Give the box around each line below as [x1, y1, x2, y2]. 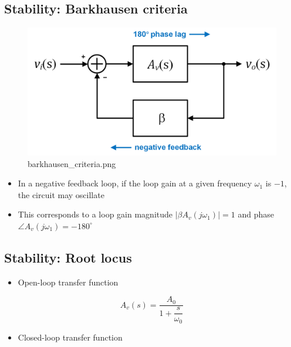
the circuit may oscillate [18, 188, 104, 200]
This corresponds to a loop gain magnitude [18, 208, 173, 220]
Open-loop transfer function [18, 275, 119, 288]
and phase [238, 208, 274, 220]
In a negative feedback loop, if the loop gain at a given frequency [18, 177, 252, 189]
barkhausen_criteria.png [28, 157, 116, 169]
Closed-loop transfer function [18, 331, 123, 343]
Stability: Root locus [4, 248, 132, 266]
